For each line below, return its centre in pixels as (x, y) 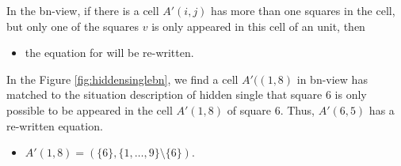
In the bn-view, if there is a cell (83, 10)
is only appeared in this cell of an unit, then (258, 26)
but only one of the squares (73, 26)
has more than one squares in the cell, (303, 10)
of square (249, 109)
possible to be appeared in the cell (90, 109)
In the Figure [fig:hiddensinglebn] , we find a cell (122, 79)
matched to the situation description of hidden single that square (164, 94)
